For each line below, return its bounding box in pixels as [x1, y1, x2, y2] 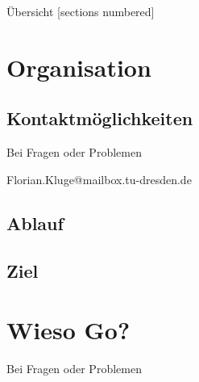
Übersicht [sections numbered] [6, 3, 155, 19]
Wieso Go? [6, 313, 131, 346]
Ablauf [6, 210, 64, 235]
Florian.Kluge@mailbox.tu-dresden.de [6, 170, 192, 187]
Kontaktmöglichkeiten [6, 106, 193, 131]
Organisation [6, 50, 151, 83]
